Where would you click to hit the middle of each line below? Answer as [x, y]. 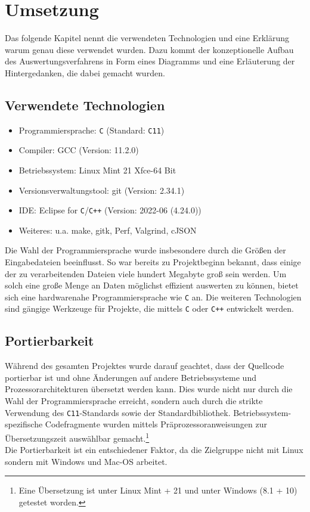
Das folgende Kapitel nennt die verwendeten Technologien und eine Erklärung [147, 38]
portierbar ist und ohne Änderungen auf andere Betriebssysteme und [131, 377]
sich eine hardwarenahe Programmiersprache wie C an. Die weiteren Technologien [153, 297]
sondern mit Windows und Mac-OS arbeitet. [86, 461]
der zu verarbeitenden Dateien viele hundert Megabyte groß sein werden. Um [146, 273]
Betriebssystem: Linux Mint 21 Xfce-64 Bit [97, 170]
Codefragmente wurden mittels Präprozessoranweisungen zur [156, 424]
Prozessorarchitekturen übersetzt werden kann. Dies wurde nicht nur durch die [149, 389]
